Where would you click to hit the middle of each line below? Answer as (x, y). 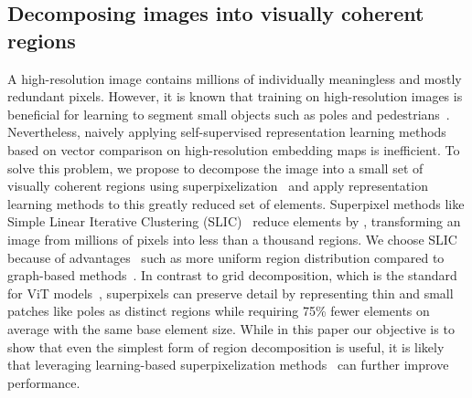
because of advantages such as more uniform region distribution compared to (226, 257)
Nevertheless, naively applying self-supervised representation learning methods (227, 132)
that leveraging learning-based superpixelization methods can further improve (228, 365)
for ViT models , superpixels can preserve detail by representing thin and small (231, 293)
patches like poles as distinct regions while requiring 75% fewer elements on (219, 311)
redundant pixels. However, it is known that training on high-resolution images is (235, 96)
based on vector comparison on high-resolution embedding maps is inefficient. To (234, 149)
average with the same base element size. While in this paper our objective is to (231, 328)
